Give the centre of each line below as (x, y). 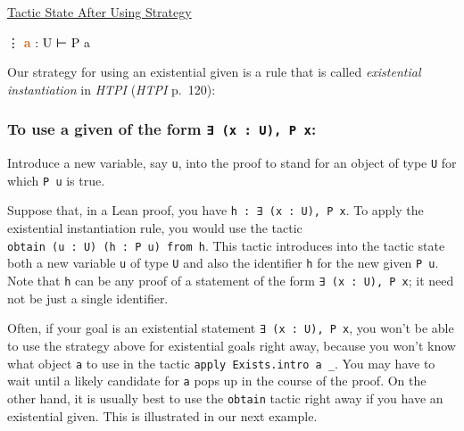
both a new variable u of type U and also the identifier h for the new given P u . (223, 263)
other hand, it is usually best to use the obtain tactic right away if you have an (225, 398)
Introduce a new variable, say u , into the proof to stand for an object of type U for (232, 163)
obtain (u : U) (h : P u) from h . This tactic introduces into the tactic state (226, 245)
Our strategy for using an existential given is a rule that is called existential (214, 72)
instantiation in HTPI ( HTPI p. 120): (112, 89)
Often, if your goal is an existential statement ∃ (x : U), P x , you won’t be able (231, 328)
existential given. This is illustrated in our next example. (162, 415)
